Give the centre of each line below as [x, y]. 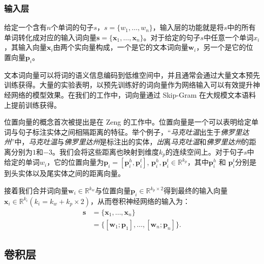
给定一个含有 [25, 27]
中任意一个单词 [229, 37]
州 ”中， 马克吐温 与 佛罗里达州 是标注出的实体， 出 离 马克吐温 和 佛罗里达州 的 [127, 142]
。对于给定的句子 [172, 37]
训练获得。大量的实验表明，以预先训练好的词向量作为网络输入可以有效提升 [128, 85]
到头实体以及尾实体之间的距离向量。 [64, 173]
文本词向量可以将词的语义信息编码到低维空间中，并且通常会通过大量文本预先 [132, 75]
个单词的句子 [72, 27]
